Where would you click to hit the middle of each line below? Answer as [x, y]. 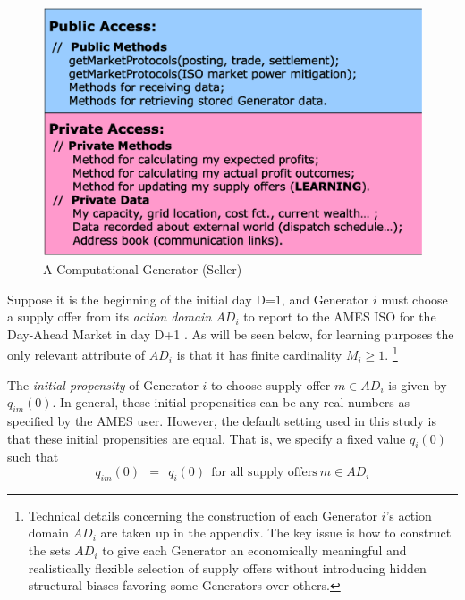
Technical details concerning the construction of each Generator [203, 515]
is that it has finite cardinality [259, 355]
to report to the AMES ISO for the [340, 317]
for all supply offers [264, 473]
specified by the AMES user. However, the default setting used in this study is [222, 421]
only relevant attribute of [76, 355]
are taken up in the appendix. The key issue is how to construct [276, 533]
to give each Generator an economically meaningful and [254, 550]
